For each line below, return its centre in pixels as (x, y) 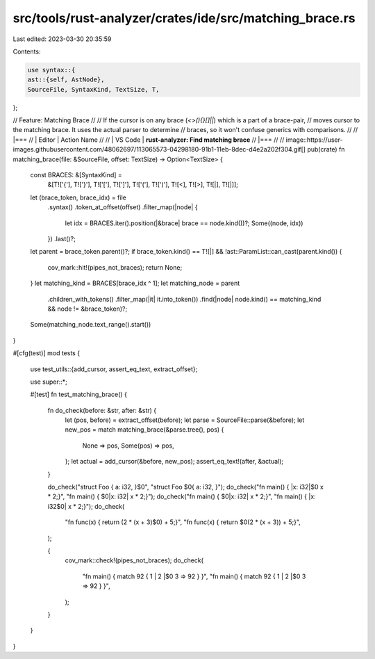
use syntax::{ (51, 70)
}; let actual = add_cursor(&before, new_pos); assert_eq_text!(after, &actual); (174, 462)
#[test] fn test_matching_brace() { (79, 394)
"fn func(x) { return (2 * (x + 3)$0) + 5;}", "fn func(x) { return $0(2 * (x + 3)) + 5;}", (183, 522)
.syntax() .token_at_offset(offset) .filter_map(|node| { (123, 207)
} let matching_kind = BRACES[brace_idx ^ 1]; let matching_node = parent (135, 283)
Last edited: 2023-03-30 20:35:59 (62, 39)
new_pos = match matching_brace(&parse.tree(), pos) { (144, 430)
